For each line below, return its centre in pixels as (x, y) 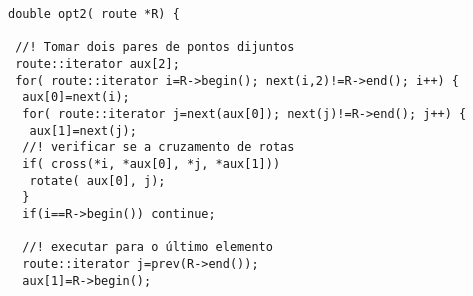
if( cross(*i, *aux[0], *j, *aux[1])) (151, 163)
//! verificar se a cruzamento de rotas (158, 147)
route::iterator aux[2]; (97, 63)
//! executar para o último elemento (147, 247)
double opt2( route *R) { (94, 14)
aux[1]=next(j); (83, 130)
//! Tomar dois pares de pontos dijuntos (155, 47)
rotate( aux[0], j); (97, 180)
